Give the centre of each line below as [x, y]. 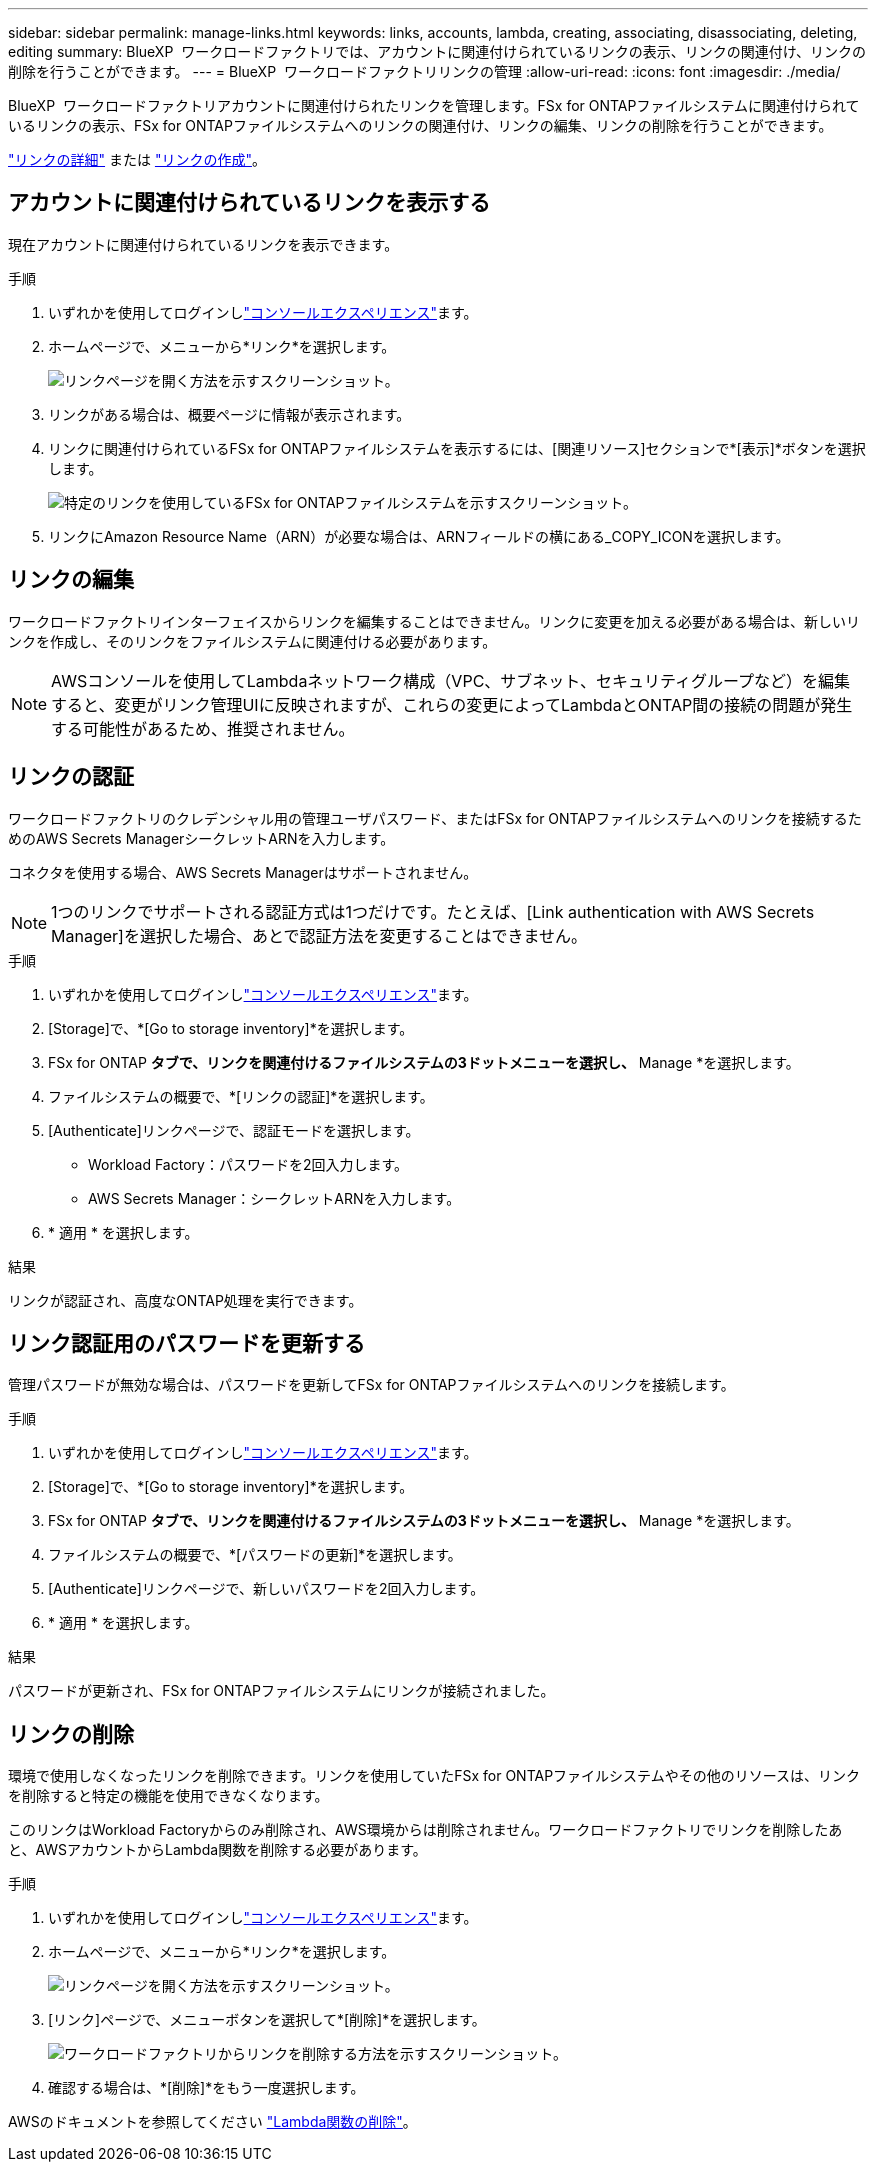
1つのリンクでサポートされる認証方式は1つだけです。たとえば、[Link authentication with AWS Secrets [433, 911]
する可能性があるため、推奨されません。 [203, 728]
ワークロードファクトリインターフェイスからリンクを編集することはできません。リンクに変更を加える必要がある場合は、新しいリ [434, 621]
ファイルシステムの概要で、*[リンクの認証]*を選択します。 [241, 1096]
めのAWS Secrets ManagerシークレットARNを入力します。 [201, 838]
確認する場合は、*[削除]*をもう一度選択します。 [206, 2088]
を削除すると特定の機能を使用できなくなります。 [168, 1796]
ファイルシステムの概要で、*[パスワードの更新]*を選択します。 [255, 1555]
